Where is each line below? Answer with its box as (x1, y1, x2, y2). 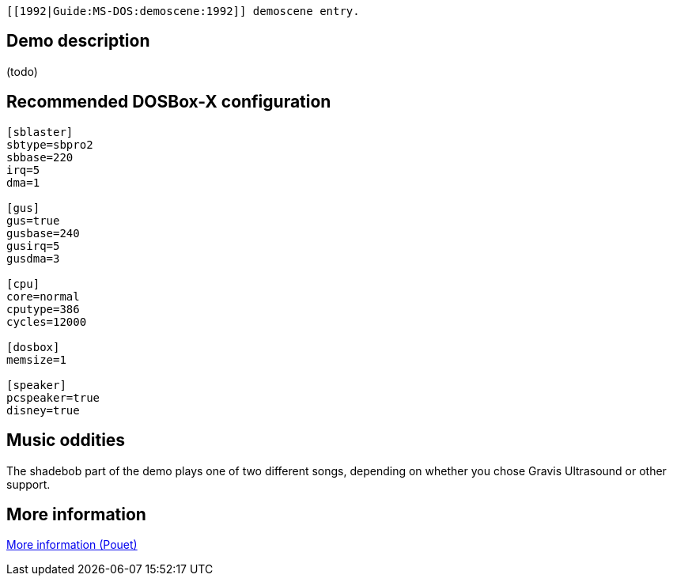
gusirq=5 (6, 239, 60, 252)
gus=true (6, 214, 60, 227)
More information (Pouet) (6, 538, 138, 552)
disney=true (6, 403, 80, 417)
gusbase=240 (6, 226, 80, 240)
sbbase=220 (6, 150, 74, 164)
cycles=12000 (6, 315, 87, 328)
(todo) (6, 64, 38, 78)
